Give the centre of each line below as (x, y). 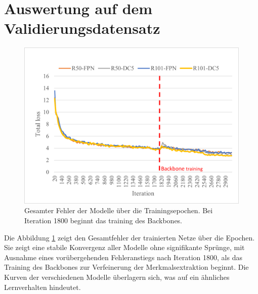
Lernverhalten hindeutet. (42, 287)
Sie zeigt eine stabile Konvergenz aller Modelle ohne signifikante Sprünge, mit (124, 247)
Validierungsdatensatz (82, 28)
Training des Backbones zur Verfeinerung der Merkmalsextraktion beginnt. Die (126, 267)
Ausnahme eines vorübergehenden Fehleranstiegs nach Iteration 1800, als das (123, 257)
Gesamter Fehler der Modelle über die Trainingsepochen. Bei (119, 210)
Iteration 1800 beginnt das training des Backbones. (103, 220)
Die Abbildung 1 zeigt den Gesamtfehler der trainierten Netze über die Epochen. (130, 237)
